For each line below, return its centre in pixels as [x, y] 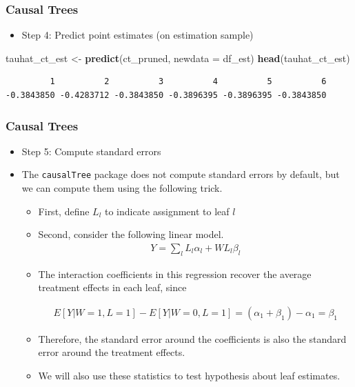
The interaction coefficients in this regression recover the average [175, 274]
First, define [64, 211]
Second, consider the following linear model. [131, 234]
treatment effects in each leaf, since [112, 287]
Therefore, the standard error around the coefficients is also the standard [192, 338]
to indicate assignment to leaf [167, 211]
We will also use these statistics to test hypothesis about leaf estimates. [189, 376]
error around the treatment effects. [112, 352]
